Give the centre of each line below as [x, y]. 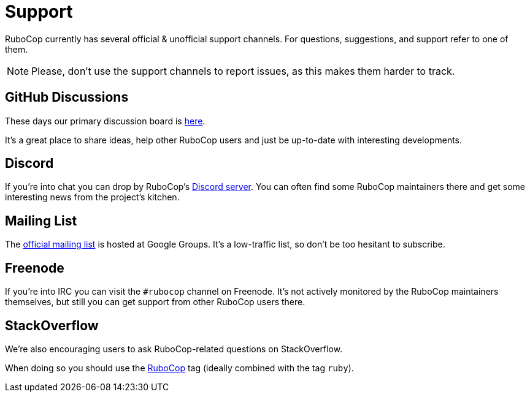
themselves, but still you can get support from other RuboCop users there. [155, 302]
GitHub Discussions [67, 97]
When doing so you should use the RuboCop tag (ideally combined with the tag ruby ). [179, 368]
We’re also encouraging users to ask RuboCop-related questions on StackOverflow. [174, 349]
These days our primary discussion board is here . [105, 121]
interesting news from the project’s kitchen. [92, 197]
